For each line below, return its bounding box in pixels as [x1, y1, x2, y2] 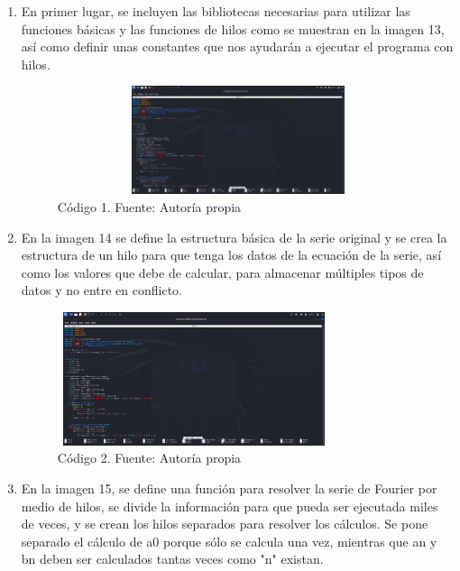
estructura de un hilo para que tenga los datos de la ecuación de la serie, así [21, 245, 442, 264]
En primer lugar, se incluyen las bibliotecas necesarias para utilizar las [21, 2, 410, 20]
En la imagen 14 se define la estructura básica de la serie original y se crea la [21, 227, 447, 246]
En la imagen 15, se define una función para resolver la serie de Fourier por [21, 479, 437, 498]
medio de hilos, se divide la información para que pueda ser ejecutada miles [21, 496, 438, 515]
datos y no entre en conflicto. [21, 281, 183, 299]
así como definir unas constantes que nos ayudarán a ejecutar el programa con [21, 37, 454, 56]
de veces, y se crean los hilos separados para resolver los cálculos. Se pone [21, 514, 428, 533]
